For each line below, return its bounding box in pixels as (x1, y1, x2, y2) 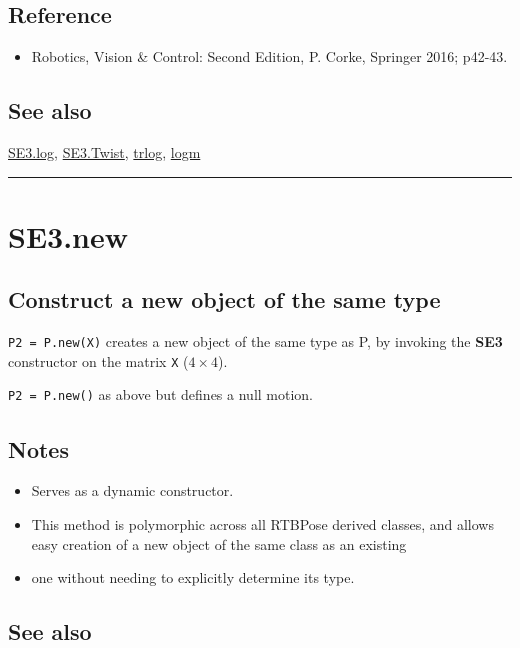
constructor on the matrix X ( (8, 350, 189, 371)
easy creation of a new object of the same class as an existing (31, 533, 407, 554)
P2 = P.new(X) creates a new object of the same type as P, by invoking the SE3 (8, 331, 503, 352)
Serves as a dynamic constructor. (31, 480, 234, 501)
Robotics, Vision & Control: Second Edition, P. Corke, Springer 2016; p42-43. (31, 46, 508, 67)
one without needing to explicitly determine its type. (31, 567, 355, 588)
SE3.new (8, 215, 129, 256)
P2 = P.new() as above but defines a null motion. (8, 384, 314, 405)
